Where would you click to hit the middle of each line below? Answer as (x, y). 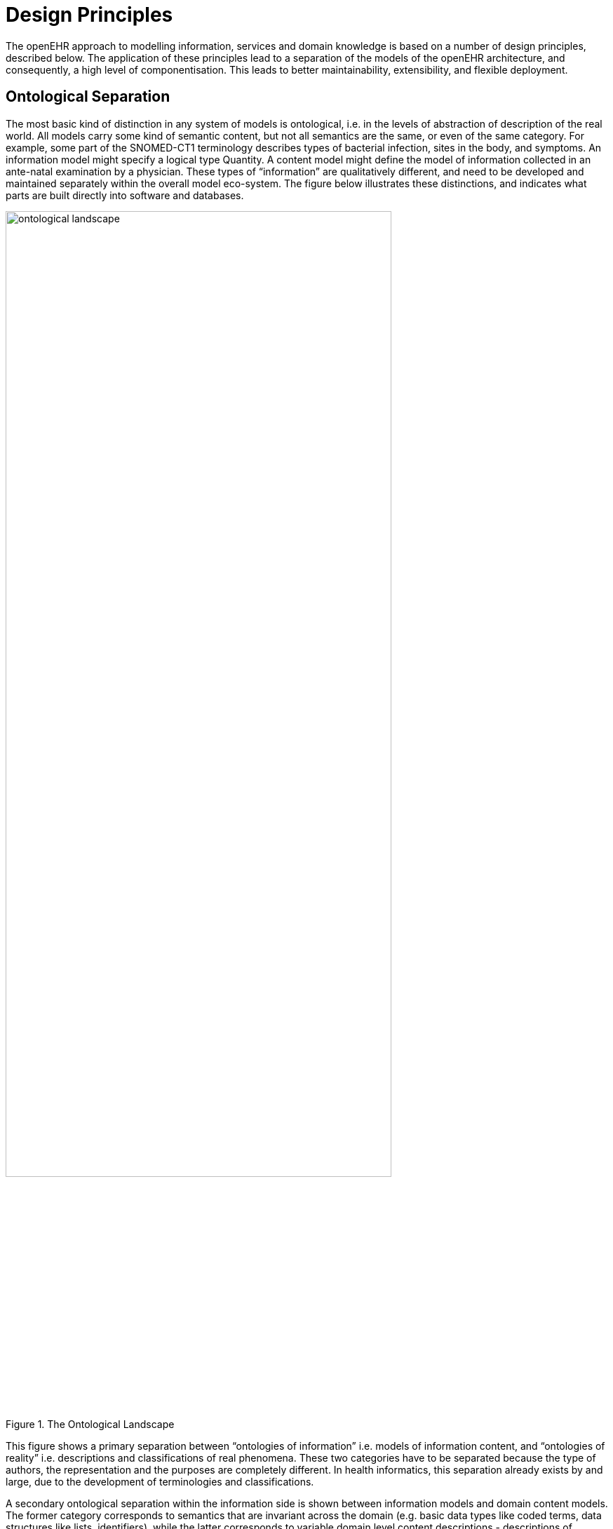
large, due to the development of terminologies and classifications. (160, 1482)
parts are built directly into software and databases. (125, 195)
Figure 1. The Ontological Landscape (90, 1424)
